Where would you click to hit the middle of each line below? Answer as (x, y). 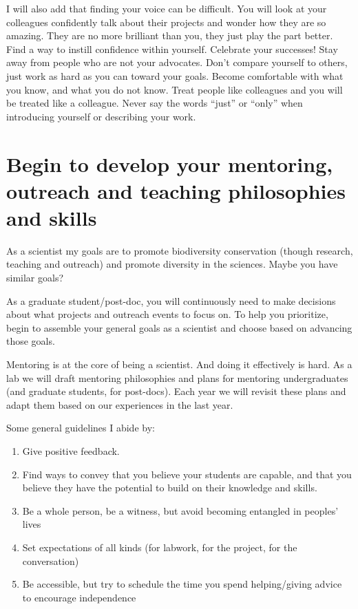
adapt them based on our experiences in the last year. (120, 404)
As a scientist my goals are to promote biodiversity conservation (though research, (180, 250)
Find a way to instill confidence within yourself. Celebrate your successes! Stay (172, 49)
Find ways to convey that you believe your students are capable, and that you (187, 474)
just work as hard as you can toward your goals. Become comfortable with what (175, 75)
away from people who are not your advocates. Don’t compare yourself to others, (177, 62)
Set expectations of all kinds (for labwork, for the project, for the (160, 547)
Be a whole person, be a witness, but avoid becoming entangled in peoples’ (180, 510)
